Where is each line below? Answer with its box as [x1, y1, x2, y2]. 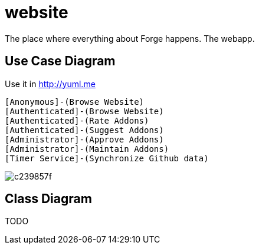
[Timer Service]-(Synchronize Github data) [5, 153, 209, 163]
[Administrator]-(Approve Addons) [5, 134, 164, 144]
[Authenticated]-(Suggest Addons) [5, 125, 164, 135]
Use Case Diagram [5, 54, 116, 69]
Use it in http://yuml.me [5, 78, 96, 89]
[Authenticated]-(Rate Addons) [5, 115, 149, 125]
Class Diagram [5, 191, 92, 207]
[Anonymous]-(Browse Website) [5, 97, 145, 107]
